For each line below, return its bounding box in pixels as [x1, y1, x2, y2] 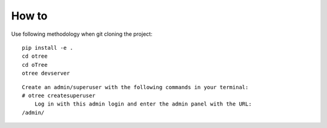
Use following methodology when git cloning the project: [11, 30, 153, 38]
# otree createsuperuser [22, 92, 96, 99]
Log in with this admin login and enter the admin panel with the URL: [34, 101, 252, 107]
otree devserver [22, 70, 70, 77]
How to [11, 9, 48, 22]
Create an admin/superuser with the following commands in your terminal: [22, 84, 249, 90]
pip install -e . [22, 44, 73, 51]
